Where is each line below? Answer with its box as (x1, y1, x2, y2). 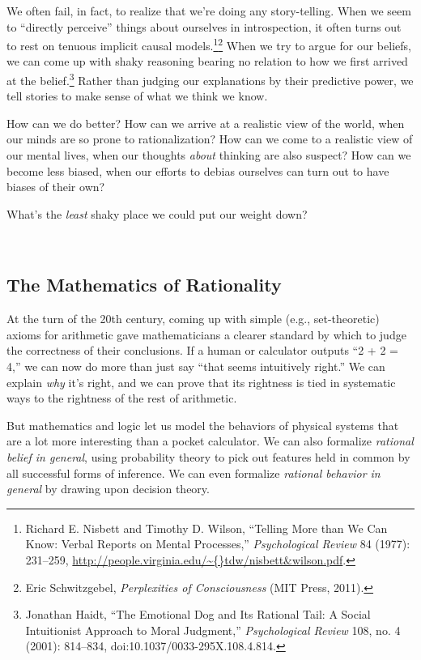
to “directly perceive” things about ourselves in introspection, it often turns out (6, 18, 402, 35)
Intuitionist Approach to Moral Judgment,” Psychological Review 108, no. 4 (25, 621, 401, 638)
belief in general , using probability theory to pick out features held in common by (6, 448, 410, 465)
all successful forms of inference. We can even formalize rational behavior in (6, 464, 381, 481)
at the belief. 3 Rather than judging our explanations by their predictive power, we (6, 70, 414, 88)
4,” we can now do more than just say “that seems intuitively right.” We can (6, 358, 385, 375)
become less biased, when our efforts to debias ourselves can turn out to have (6, 162, 389, 179)
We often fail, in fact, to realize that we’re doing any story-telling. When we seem (6, 2, 411, 19)
